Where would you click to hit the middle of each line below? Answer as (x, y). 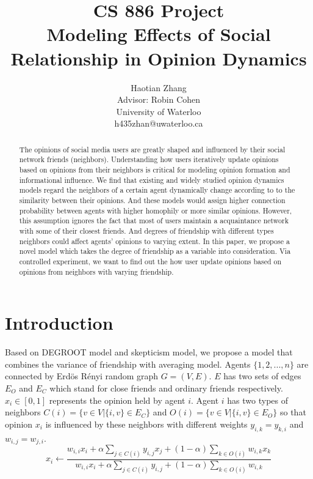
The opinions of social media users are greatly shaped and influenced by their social (152, 149)
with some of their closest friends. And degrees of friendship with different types (146, 230)
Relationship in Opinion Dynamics (159, 58)
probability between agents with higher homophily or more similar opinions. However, (156, 210)
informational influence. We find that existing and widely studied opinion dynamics (152, 180)
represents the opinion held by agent (117, 400)
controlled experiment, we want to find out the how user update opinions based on (150, 261)
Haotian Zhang (159, 87)
